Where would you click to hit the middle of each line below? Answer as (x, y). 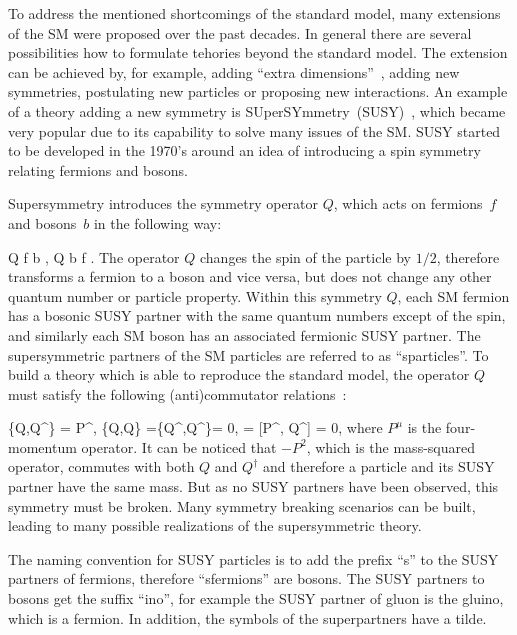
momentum (42, 446)
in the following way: (157, 222)
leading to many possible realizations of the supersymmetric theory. (215, 525)
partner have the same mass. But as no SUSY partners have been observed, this (253, 486)
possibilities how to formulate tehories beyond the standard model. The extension (258, 52)
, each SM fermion (453, 295)
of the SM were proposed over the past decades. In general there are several (240, 32)
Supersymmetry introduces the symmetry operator (163, 203)
